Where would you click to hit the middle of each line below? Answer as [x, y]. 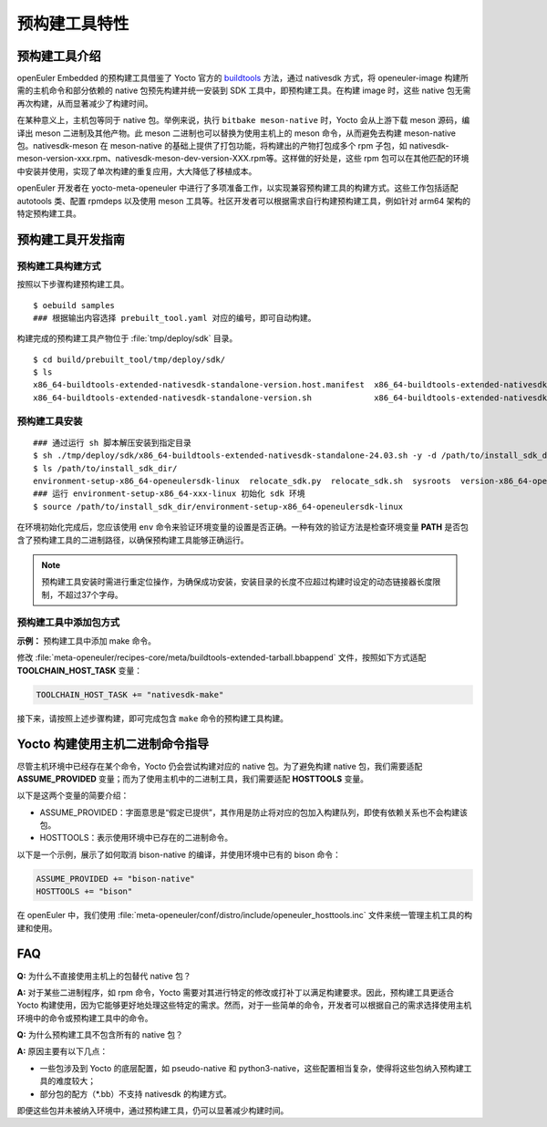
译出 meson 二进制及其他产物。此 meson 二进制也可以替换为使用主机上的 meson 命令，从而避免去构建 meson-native [236, 133]
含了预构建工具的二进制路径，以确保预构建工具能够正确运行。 [133, 540]
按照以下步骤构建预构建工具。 [73, 284]
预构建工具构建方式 [59, 266]
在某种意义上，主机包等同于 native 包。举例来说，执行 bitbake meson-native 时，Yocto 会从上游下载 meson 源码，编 [243, 120]
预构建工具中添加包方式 [68, 623]
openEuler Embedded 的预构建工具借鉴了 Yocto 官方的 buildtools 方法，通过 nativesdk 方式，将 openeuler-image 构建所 [243, 78]
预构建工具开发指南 [71, 239]
